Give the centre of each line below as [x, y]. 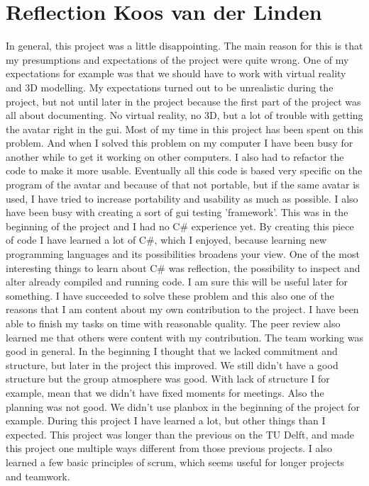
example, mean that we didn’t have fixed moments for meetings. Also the [165, 392]
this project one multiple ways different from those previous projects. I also [169, 448]
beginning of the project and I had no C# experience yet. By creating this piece [180, 226]
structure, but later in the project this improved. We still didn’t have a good [172, 364]
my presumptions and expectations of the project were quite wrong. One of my [177, 59]
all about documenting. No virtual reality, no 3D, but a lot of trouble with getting [184, 115]
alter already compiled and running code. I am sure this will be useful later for [177, 282]
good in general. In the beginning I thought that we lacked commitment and [172, 351]
